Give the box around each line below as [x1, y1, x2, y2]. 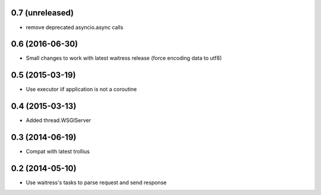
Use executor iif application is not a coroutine [26, 86, 137, 93]
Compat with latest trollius [26, 148, 90, 155]
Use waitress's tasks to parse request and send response [26, 179, 167, 186]
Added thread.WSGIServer [26, 117, 92, 124]
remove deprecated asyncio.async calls [26, 24, 124, 31]
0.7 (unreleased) [11, 8, 74, 18]
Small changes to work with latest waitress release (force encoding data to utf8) [26, 55, 222, 62]
